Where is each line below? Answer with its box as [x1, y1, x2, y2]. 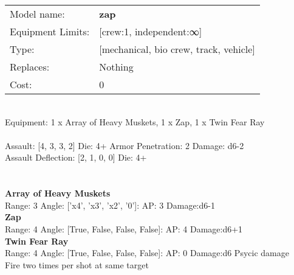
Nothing [99, 60, 134, 74]
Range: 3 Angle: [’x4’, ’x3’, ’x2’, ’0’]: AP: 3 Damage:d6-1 [5, 198, 215, 211]
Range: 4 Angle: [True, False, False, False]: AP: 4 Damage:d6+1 [5, 222, 243, 235]
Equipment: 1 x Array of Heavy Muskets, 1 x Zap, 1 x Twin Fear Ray [5, 115, 265, 128]
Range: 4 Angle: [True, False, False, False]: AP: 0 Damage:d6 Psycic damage [5, 246, 289, 259]
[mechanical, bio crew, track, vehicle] [99, 42, 255, 56]
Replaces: [10, 60, 50, 74]
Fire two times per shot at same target [5, 258, 149, 271]
